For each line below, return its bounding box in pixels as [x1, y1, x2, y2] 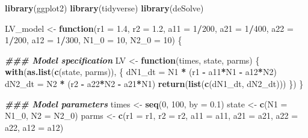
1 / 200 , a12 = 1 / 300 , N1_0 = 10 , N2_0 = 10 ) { [5, 34, 182, 46]
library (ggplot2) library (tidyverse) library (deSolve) [5, 2, 204, 14]
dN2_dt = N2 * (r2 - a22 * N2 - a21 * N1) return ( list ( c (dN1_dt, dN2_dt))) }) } [5, 77, 304, 89]
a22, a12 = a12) [5, 121, 64, 133]
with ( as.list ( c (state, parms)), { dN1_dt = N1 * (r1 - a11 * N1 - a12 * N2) [5, 65, 277, 78]
